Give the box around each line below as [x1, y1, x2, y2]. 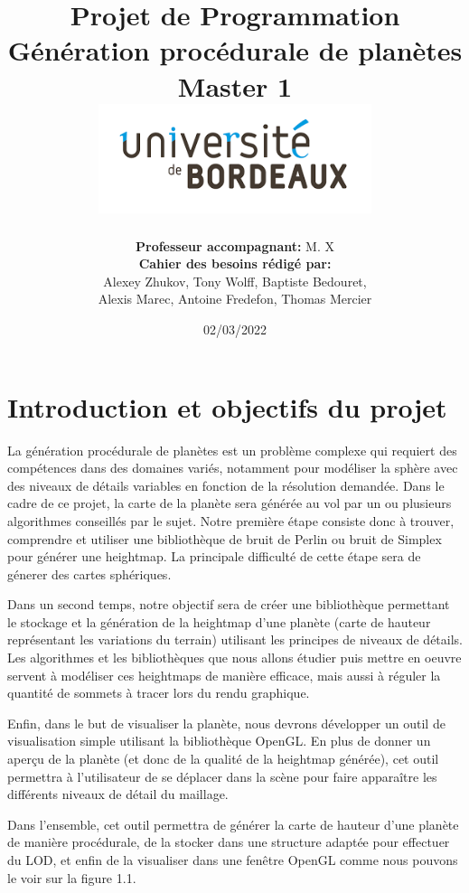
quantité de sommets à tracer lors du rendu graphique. [7, 683, 310, 702]
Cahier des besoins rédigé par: [138, 254, 332, 273]
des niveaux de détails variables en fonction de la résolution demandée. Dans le [7, 475, 445, 494]
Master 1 [177, 67, 293, 104]
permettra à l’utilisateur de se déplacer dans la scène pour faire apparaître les [7, 766, 437, 785]
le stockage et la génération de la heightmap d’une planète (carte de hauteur [7, 612, 431, 631]
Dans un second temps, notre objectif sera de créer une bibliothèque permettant [7, 595, 450, 614]
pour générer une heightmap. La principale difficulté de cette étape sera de [7, 547, 421, 566]
